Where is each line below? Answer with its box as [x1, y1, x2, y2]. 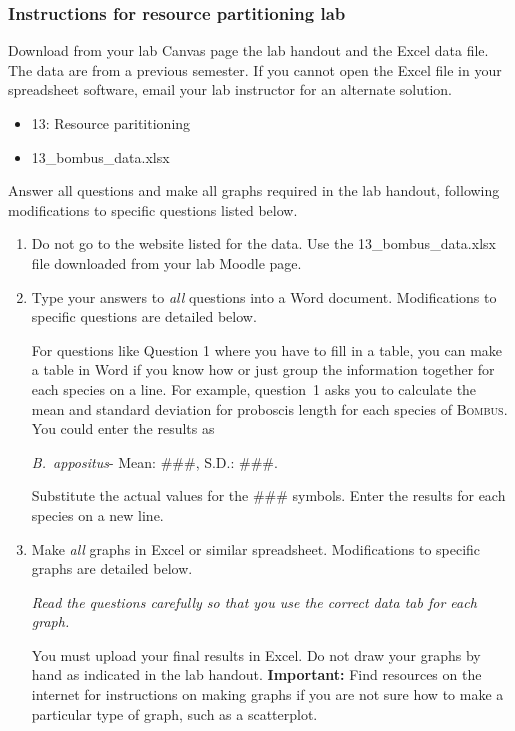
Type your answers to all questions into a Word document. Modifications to [31, 286, 497, 307]
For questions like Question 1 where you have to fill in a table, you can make [31, 339, 503, 360]
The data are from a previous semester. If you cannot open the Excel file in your [8, 59, 502, 80]
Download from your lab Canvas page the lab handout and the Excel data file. [8, 40, 489, 61]
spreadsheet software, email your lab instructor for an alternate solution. [8, 79, 453, 100]
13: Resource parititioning [31, 113, 191, 133]
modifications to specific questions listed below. [8, 199, 298, 220]
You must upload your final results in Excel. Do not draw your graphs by [31, 644, 481, 665]
